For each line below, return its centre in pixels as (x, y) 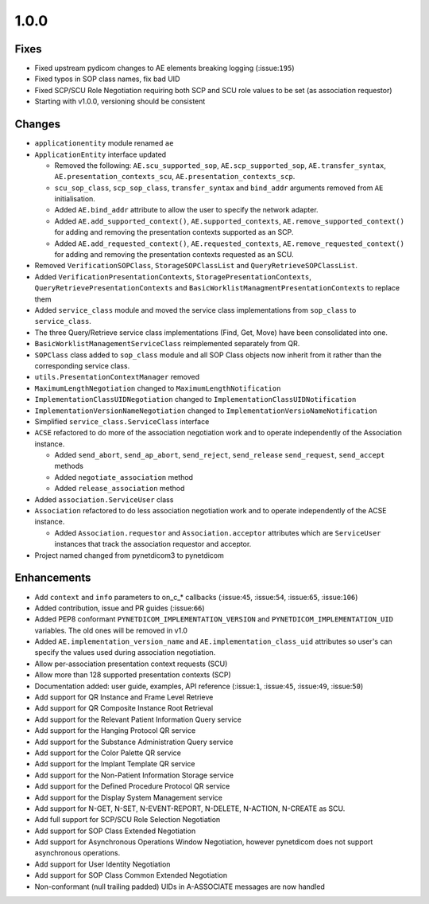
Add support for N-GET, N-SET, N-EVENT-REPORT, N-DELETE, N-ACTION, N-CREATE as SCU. (190, 809)
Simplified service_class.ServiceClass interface (122, 421)
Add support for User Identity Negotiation (102, 864)
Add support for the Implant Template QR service (115, 764)
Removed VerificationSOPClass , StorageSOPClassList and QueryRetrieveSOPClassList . (196, 266)
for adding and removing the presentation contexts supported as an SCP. (174, 232)
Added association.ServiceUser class (104, 499)
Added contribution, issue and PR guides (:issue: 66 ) (120, 608)
